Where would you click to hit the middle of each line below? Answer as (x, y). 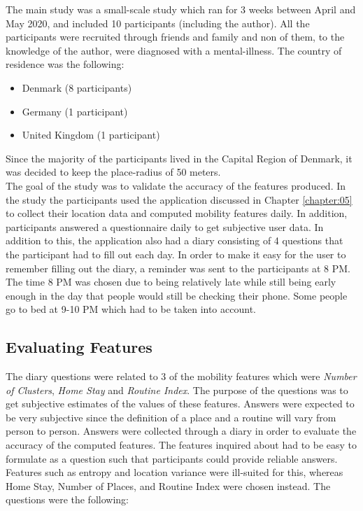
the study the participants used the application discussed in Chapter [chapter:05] (179, 199)
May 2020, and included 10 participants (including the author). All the (158, 23)
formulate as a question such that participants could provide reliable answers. (172, 458)
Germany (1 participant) (75, 111)
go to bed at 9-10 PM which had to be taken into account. (131, 309)
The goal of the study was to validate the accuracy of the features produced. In (176, 185)
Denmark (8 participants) (77, 87)
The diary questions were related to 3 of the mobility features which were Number (181, 376)
